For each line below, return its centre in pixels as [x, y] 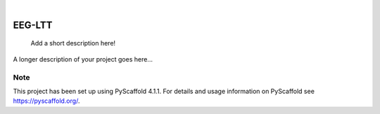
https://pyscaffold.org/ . [46, 101]
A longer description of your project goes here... [83, 59]
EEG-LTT [33, 25]
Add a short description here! [73, 43]
